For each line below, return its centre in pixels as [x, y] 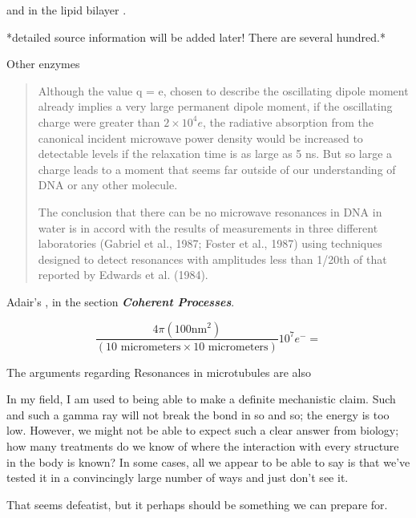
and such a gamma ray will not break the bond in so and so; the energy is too [198, 414]
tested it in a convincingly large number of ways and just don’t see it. [178, 478]
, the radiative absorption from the [288, 121]
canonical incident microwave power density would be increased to [200, 138]
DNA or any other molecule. [108, 185]
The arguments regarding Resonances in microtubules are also [159, 372]
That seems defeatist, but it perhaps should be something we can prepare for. [197, 504]
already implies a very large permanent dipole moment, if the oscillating [215, 106]
